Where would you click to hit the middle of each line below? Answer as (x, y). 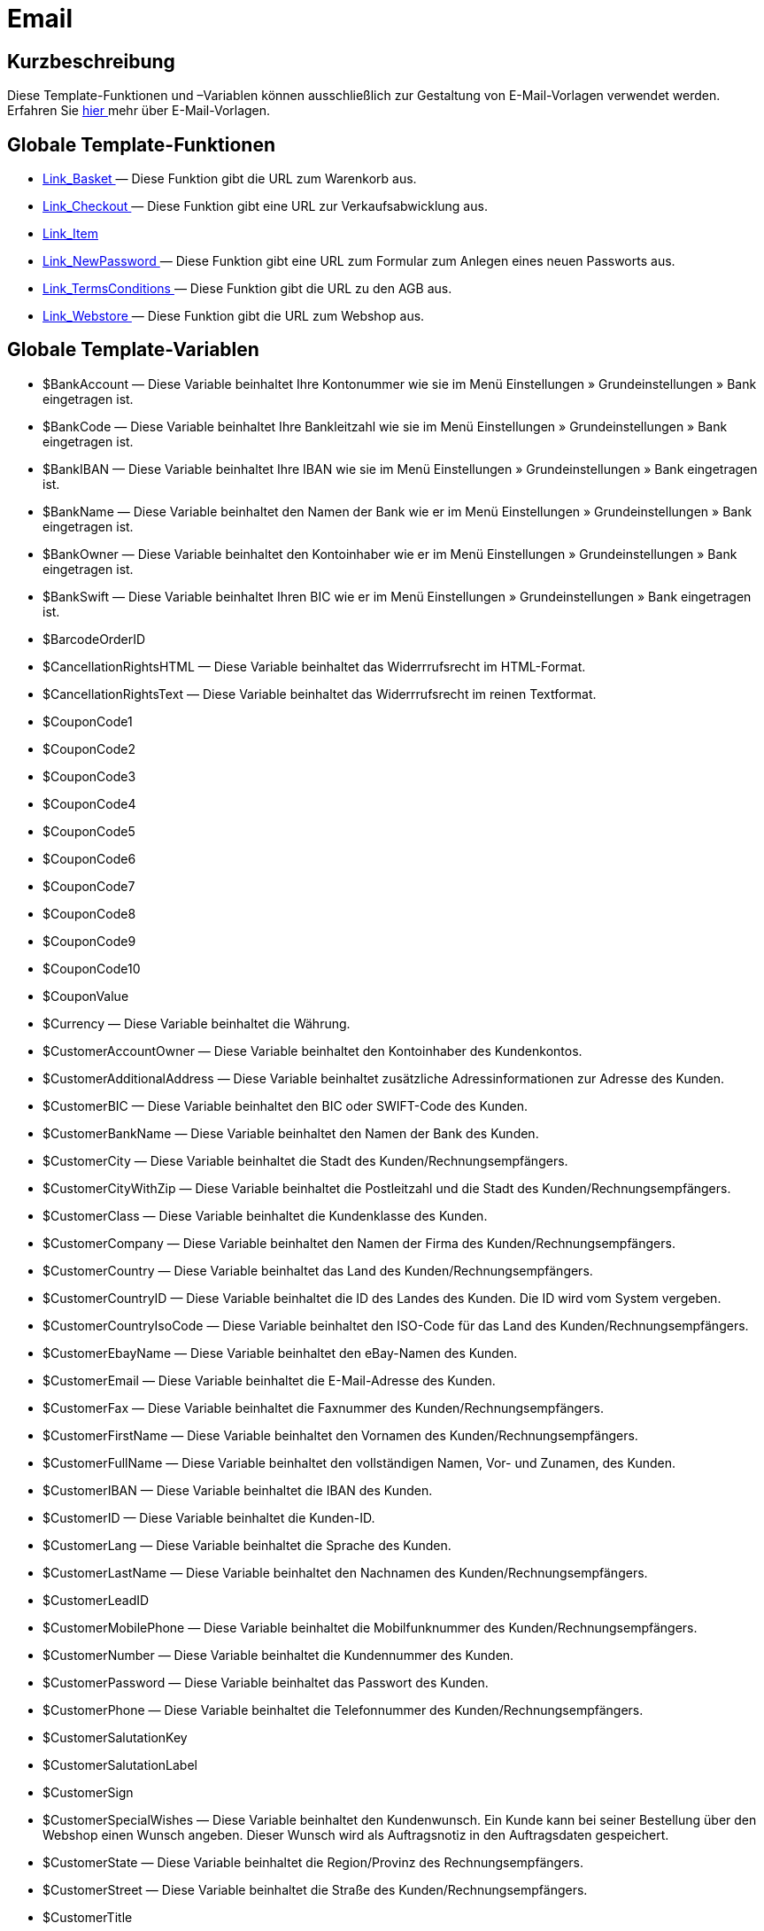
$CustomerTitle (88, 1917)
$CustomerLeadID (96, 1600)
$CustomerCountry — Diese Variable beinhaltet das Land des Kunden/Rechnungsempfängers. (318, 1270)
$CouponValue (86, 996)
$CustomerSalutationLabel (120, 1764)
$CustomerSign (88, 1792)
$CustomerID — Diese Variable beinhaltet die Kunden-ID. (209, 1517)
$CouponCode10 (92, 968)
